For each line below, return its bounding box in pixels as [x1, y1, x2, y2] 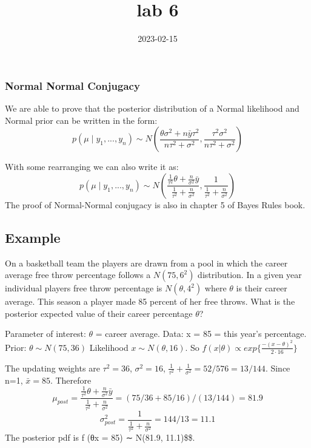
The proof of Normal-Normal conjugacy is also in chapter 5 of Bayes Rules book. [5, 198, 306, 211]
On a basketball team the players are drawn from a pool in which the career [5, 256, 288, 269]
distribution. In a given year [198, 268, 302, 281]
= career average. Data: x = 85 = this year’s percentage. [95, 327, 307, 340]
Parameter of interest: [5, 327, 86, 340]
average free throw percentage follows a [5, 268, 151, 281]
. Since [265, 361, 290, 374]
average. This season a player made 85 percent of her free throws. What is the [5, 295, 295, 308]
